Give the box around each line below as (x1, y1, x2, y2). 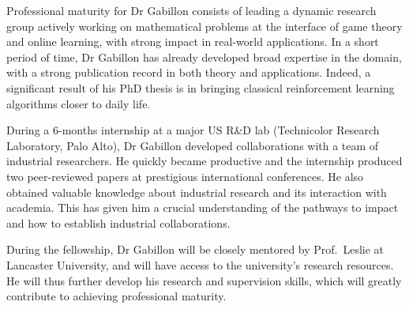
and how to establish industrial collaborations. (6, 214, 231, 231)
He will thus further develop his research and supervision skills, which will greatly (6, 272, 402, 288)
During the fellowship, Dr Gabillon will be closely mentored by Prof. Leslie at (6, 241, 385, 258)
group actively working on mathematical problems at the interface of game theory (6, 17, 403, 34)
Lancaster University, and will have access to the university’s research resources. (6, 256, 394, 273)
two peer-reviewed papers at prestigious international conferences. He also (6, 168, 364, 184)
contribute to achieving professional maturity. (6, 288, 227, 304)
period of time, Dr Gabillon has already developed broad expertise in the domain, (6, 48, 402, 65)
